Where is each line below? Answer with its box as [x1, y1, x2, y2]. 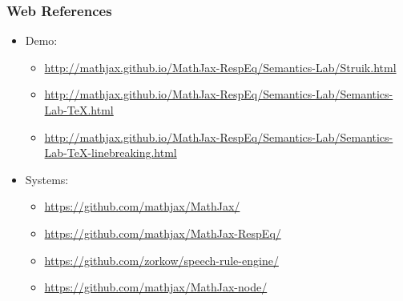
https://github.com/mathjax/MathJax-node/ [44, 279, 268, 295]
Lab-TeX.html [44, 102, 114, 118]
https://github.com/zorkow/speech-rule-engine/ [44, 251, 279, 268]
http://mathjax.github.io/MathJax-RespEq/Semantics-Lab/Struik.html [44, 58, 397, 75]
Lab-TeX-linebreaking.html [44, 144, 177, 161]
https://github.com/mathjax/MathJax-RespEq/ [44, 224, 281, 241]
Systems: [25, 171, 69, 187]
